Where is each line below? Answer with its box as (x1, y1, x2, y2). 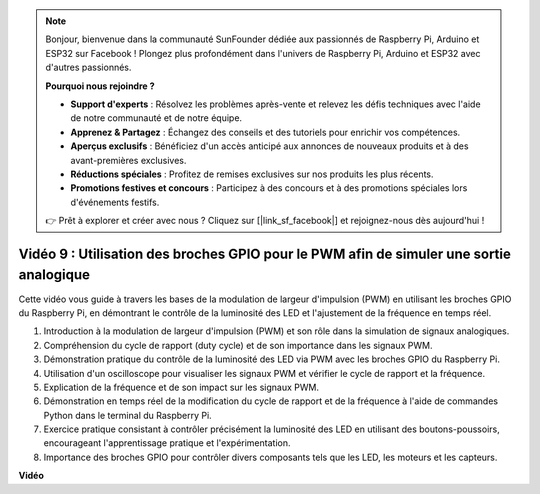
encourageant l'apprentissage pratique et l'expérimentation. (43, 437, 291, 449)
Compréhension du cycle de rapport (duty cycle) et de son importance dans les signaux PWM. (43, 339, 433, 351)
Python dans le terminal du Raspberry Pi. (43, 409, 212, 421)
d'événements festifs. (70, 196, 160, 208)
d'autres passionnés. (45, 61, 132, 74)
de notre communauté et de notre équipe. (70, 112, 243, 124)
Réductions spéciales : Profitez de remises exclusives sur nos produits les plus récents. (70, 168, 434, 180)
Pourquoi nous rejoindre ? (45, 80, 155, 92)
